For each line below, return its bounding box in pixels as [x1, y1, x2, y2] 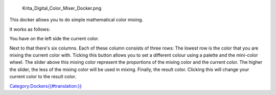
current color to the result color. [9, 74, 77, 80]
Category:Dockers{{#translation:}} [9, 83, 82, 89]
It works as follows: [9, 26, 51, 32]
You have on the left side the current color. [9, 36, 99, 42]
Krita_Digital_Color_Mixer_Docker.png [22, 5, 102, 11]
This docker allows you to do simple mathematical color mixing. [9, 17, 143, 23]
